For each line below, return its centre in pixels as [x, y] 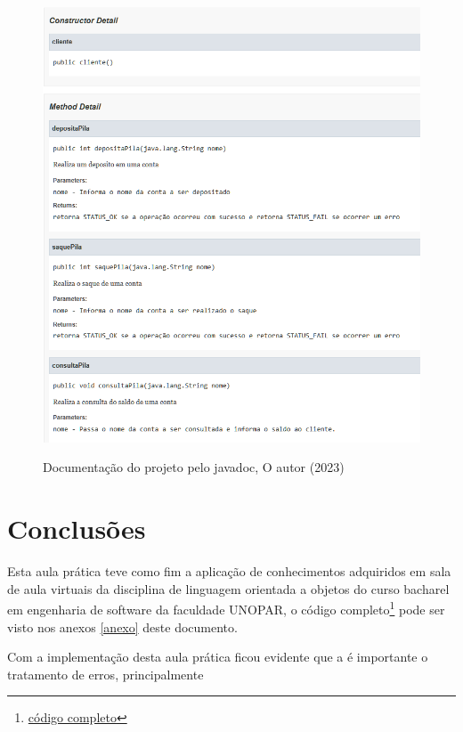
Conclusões [77, 529]
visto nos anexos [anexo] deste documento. [122, 626]
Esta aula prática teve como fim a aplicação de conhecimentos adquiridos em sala [229, 571]
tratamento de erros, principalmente [106, 674]
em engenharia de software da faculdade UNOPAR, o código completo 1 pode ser [226, 608]
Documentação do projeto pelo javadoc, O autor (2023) [194, 467]
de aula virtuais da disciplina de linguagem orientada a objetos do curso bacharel [228, 588]
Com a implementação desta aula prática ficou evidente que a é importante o [218, 657]
